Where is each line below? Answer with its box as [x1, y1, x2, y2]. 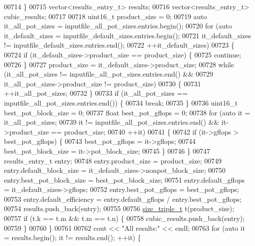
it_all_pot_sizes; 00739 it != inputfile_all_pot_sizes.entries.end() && [4, 117, 220, 127]
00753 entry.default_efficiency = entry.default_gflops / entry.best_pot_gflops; [4, 193, 242, 204]
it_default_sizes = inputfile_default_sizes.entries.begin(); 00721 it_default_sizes [4, 30, 251, 40]
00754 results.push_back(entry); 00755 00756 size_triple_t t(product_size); [4, 203, 234, 214]
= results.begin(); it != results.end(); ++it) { [4, 232, 141, 243]
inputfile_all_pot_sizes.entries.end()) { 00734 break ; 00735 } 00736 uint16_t [4, 97, 238, 108]
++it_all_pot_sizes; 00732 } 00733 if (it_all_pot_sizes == [4, 88, 188, 98]
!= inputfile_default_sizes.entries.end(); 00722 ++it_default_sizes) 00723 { [4, 40, 235, 50]
